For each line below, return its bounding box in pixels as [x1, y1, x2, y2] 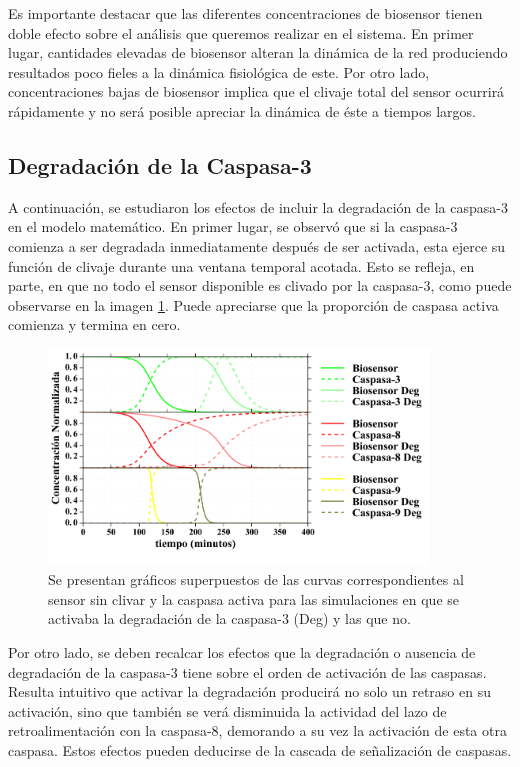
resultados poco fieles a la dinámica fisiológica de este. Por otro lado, [8, 61, 430, 82]
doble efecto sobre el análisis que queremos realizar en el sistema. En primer [8, 22, 474, 43]
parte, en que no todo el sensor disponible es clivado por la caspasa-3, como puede [8, 275, 512, 296]
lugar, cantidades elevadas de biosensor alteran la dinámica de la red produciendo [8, 42, 508, 63]
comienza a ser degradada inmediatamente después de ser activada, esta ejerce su [8, 235, 506, 256]
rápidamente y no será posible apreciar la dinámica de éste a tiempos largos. [8, 100, 476, 121]
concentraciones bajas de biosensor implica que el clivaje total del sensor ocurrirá [8, 81, 505, 102]
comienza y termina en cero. [8, 314, 181, 335]
